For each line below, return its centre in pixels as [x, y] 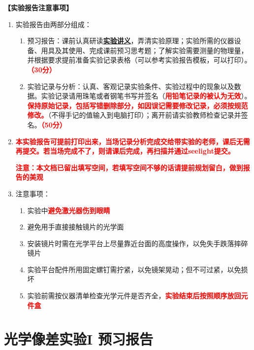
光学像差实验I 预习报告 [79, 339]
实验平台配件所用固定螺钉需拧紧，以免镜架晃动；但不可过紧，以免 [134, 269]
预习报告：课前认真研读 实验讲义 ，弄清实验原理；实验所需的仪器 [131, 41]
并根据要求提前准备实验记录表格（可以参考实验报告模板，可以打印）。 [139, 60]
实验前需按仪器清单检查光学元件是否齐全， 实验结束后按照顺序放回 [134, 296]
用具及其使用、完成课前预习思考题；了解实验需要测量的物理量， [144, 50]
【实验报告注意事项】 [38, 7]
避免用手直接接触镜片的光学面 [76, 227]
